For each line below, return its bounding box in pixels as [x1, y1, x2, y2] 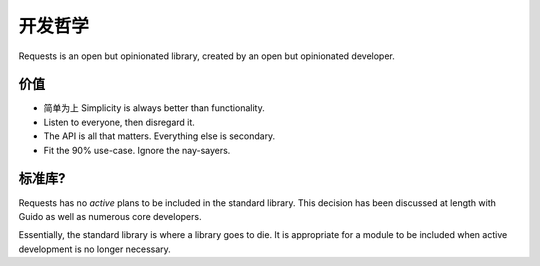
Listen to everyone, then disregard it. [43, 116, 195, 128]
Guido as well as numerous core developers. [18, 210, 202, 222]
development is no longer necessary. [18, 243, 172, 255]
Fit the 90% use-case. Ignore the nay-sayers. [43, 144, 231, 156]
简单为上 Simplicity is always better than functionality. [43, 102, 265, 114]
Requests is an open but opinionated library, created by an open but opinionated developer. [18, 50, 395, 62]
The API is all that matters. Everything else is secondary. [43, 130, 276, 142]
